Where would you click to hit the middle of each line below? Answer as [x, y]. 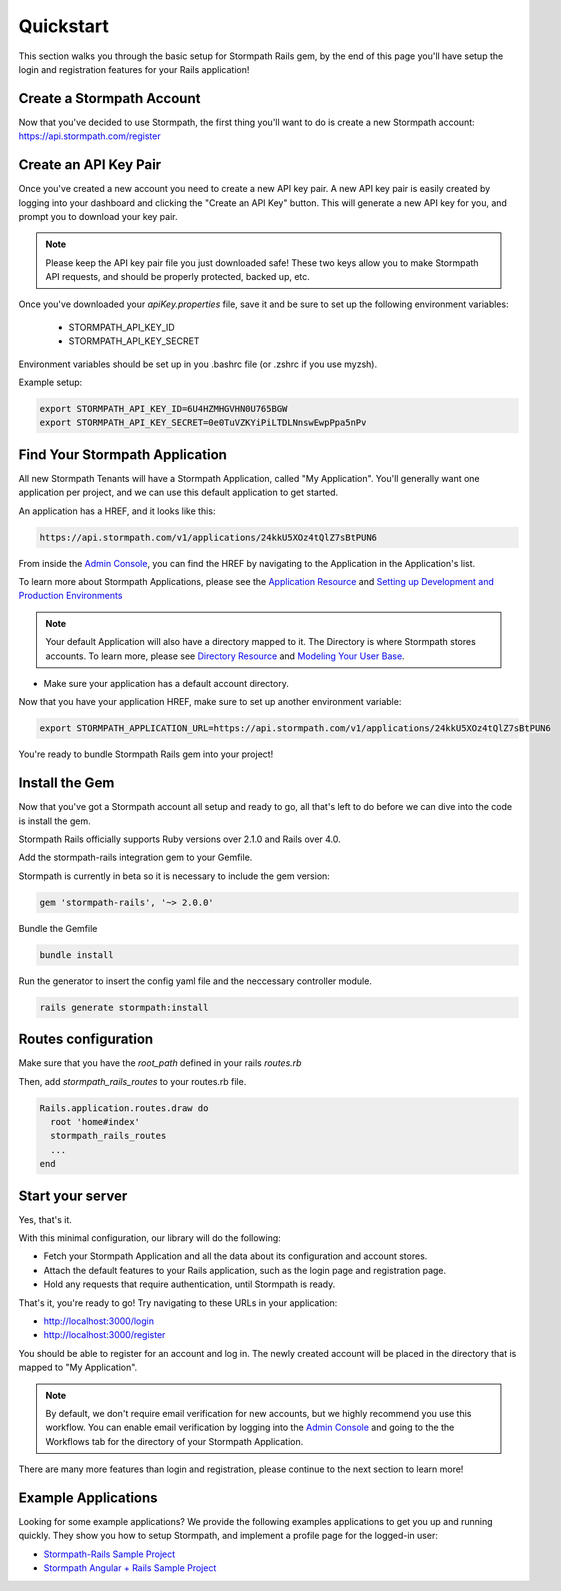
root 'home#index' [95, 1122]
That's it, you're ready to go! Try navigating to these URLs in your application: [178, 1302]
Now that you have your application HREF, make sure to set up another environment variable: [210, 702]
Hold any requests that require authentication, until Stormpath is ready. [189, 1284]
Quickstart [64, 26]
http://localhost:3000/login [99, 1321]
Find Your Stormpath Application [122, 454]
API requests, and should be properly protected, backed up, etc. [177, 277]
